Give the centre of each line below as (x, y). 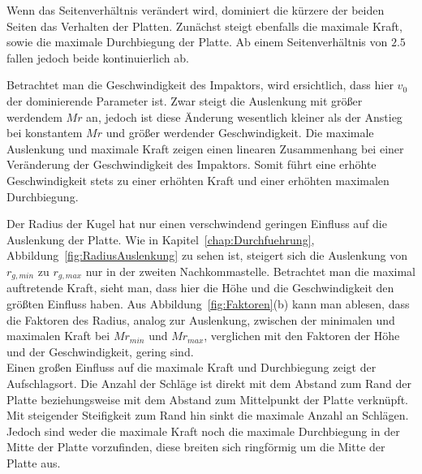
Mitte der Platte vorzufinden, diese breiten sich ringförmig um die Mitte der (196, 447)
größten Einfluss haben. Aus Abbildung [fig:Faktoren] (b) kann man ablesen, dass (208, 303)
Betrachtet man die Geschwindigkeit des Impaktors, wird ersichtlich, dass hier (200, 85)
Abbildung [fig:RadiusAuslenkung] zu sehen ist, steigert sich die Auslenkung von (207, 255)
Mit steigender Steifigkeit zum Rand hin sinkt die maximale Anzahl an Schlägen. (208, 415)
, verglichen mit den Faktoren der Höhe (302, 336)
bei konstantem (45, 133)
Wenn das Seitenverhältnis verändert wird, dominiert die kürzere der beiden (196, 10)
